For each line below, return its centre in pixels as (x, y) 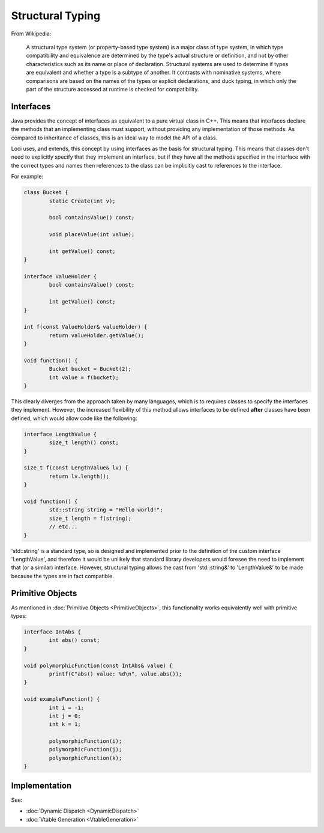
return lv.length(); (79, 476)
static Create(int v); (82, 201)
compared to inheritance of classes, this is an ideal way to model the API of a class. (114, 138)
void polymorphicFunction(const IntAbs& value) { (98, 665)
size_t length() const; (84, 443)
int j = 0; (65, 716)
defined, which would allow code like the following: (74, 418)
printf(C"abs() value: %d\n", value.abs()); (115, 674)
